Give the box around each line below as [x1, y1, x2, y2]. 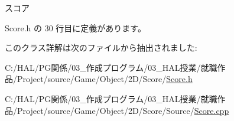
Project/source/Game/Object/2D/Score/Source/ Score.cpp [17, 104, 229, 116]
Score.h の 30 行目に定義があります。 [5, 21, 146, 34]
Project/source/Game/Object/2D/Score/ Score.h [17, 73, 193, 85]
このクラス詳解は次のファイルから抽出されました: [5, 41, 197, 54]
